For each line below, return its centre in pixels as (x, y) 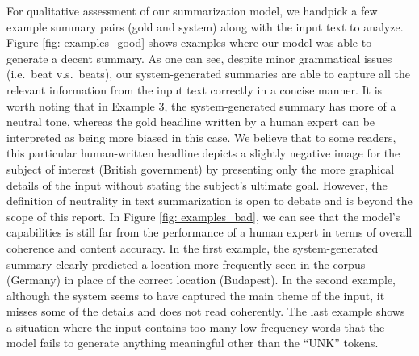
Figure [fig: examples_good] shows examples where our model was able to (189, 42)
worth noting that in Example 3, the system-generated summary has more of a (201, 105)
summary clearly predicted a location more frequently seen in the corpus (186, 264)
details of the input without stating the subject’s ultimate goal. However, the (197, 184)
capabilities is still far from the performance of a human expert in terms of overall (209, 232)
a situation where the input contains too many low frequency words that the (196, 327)
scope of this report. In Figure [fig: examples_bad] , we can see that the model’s (203, 216)
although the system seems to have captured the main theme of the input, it (196, 295)
